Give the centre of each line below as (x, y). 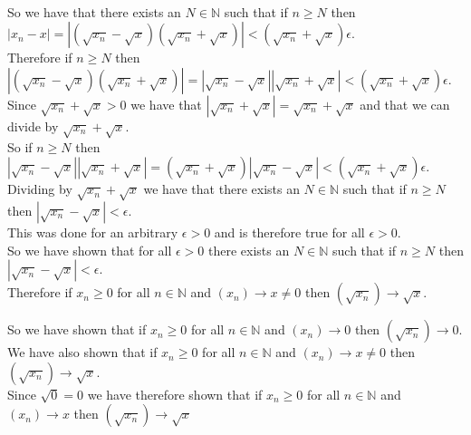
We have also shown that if (82, 352)
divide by (33, 126)
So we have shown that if (77, 329)
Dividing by (40, 189)
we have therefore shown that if (175, 394)
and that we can (405, 104)
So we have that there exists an (94, 11)
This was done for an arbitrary (93, 232)
